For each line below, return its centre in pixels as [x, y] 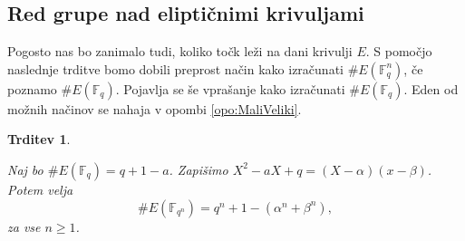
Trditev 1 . [39, 139]
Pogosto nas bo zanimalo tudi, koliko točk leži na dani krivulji [180, 51]
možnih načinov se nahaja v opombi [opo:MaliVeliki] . [155, 108]
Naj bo [25, 169]
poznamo [32, 88]
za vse [24, 226]
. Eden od [431, 88]
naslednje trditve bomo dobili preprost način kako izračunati [175, 68]
